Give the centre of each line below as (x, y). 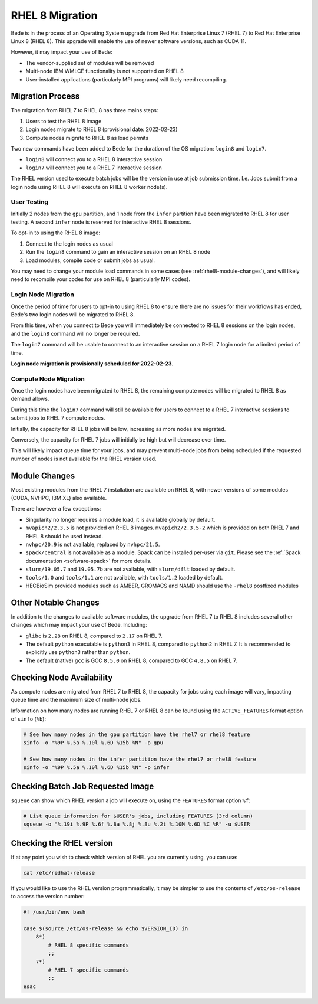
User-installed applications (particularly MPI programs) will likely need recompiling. (126, 79)
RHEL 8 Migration (54, 15)
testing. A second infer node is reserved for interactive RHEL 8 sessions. (101, 222)
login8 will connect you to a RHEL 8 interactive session (94, 159)
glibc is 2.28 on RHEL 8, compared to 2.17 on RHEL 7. (94, 636)
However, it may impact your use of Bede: (62, 52)
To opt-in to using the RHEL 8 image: (55, 233)
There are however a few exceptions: (56, 509)
